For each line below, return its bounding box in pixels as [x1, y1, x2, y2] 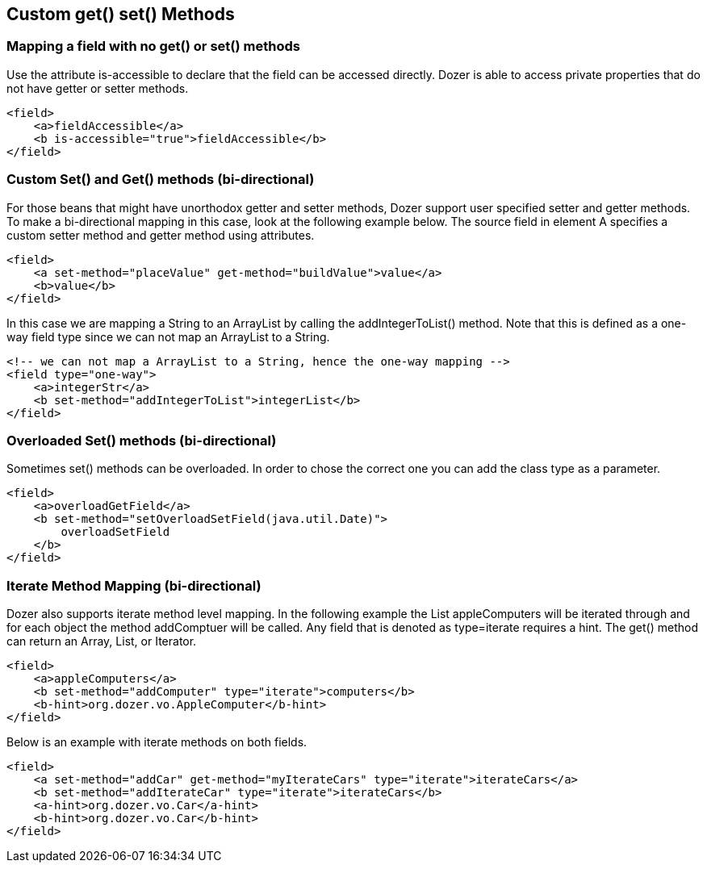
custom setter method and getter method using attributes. [6, 228, 315, 242]
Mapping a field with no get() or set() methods [6, 38, 300, 55]
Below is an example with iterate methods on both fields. [6, 735, 307, 750]
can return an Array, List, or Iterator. [6, 634, 197, 649]
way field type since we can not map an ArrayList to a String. [6, 329, 330, 344]
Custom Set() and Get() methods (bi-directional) [6, 171, 315, 188]
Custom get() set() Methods [6, 4, 235, 24]
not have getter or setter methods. [6, 81, 189, 95]
